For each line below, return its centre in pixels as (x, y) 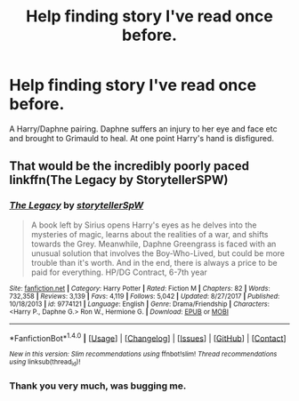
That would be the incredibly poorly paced (129, 166)
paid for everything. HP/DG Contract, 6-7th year (119, 272)
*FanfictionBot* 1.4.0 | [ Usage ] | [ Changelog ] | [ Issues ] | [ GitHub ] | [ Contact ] (148, 337)
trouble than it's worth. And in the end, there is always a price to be (154, 262)
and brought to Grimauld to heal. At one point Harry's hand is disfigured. (141, 138)
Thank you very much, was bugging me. (98, 386)
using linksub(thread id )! (45, 363)
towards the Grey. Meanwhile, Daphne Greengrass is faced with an (154, 244)
